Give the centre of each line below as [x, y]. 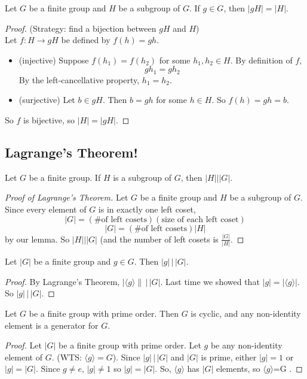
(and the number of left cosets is [159, 239]
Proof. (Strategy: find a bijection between [81, 28]
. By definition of [261, 60]
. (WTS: [67, 357]
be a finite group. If [65, 177]
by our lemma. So [37, 239]
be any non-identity [246, 345]
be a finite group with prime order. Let [130, 345]
